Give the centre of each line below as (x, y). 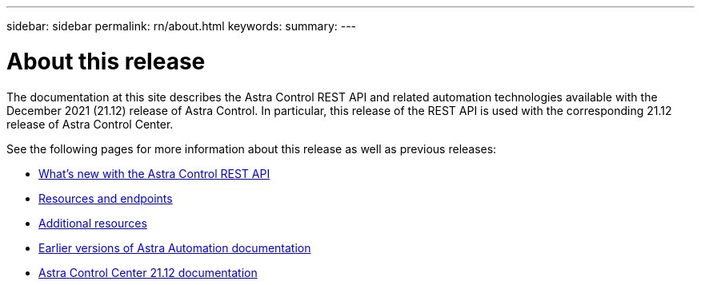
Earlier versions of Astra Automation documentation (175, 247)
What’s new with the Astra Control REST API (154, 173)
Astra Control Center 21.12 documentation (148, 272)
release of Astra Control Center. (90, 124)
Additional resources (93, 223)
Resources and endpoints (106, 198)
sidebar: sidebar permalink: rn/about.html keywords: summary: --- (182, 26)
